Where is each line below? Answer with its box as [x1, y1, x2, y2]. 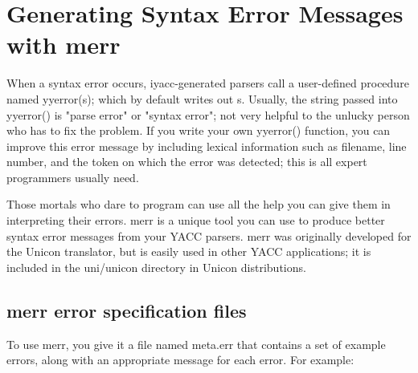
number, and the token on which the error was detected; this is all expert [6, 153, 367, 170]
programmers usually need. [6, 168, 139, 185]
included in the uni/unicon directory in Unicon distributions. [6, 258, 306, 275]
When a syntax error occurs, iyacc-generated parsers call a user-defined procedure [6, 75, 409, 91]
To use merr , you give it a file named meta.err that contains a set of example [6, 335, 386, 352]
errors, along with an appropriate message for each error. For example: [6, 351, 354, 368]
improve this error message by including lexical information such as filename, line [6, 137, 407, 154]
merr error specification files [6, 298, 247, 322]
